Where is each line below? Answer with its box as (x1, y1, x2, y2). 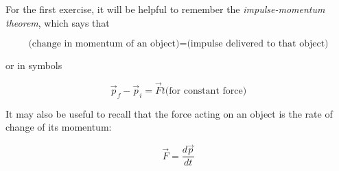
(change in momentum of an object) (28, 39, 180, 49)
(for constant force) (165, 86, 247, 96)
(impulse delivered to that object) (187, 39, 329, 49)
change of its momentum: (5, 120, 112, 134)
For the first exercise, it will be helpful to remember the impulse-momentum (5, 2, 325, 16)
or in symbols (5, 58, 62, 73)
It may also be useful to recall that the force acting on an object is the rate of (5, 106, 333, 120)
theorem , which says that (5, 15, 110, 29)
